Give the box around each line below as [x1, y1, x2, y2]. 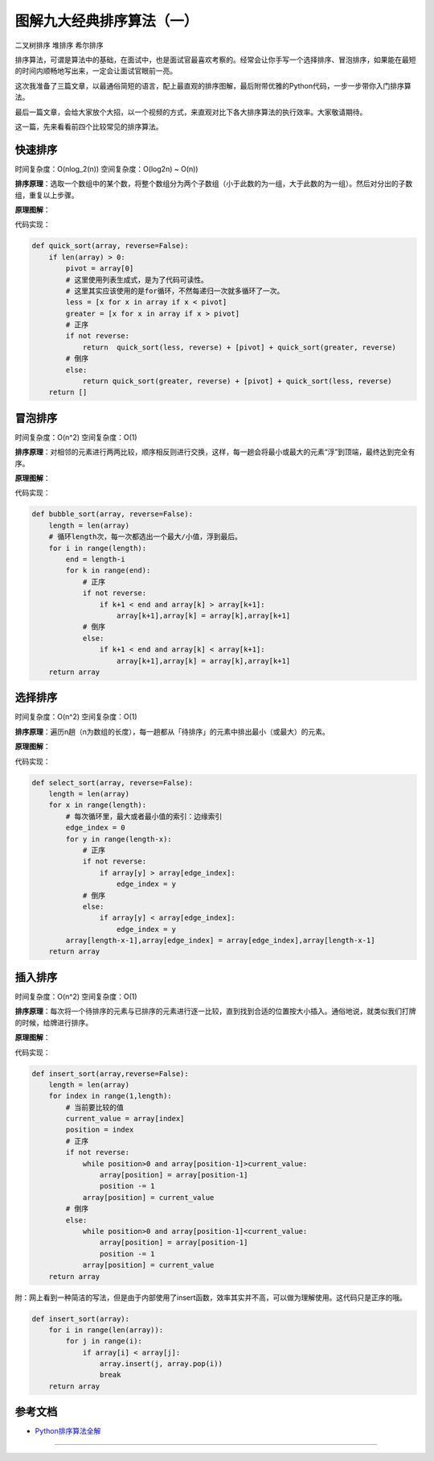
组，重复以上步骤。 [14, 190, 79, 200]
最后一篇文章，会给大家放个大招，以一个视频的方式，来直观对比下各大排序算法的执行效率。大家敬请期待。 [14, 107, 367, 117]
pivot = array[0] [65, 264, 134, 273]
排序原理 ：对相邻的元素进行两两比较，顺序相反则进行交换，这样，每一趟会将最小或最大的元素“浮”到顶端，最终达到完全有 [14, 447, 416, 457]
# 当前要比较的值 [65, 1103, 124, 1111]
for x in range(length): [48, 801, 147, 809]
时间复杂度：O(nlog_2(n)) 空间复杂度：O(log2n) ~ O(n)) [14, 163, 199, 173]
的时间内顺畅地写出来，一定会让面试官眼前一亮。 [14, 66, 177, 76]
